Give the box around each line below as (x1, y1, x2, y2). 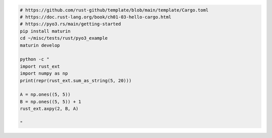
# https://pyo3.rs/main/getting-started (20, 21, 121, 27)
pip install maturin (20, 28, 71, 34)
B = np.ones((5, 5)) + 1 (20, 99, 82, 104)
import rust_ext (20, 63, 60, 69)
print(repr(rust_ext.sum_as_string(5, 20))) (20, 78, 132, 83)
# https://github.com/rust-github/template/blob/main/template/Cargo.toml (20, 7, 209, 13)
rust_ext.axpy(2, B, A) (20, 106, 79, 112)
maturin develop (20, 42, 60, 48)
